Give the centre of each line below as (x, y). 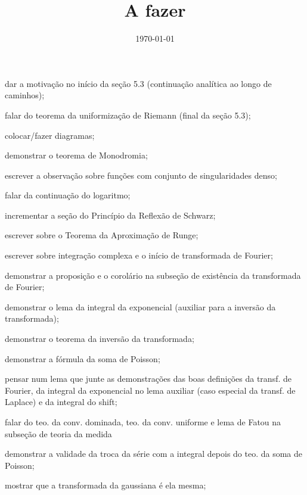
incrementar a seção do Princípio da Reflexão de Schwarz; (110, 215)
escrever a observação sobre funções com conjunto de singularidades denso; (141, 175)
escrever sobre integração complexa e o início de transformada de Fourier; (139, 255)
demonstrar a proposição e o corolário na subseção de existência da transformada (153, 275)
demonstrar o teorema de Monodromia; (76, 155)
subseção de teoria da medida (58, 433)
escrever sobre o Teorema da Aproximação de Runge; (102, 235)
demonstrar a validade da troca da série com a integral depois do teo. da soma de (154, 454)
